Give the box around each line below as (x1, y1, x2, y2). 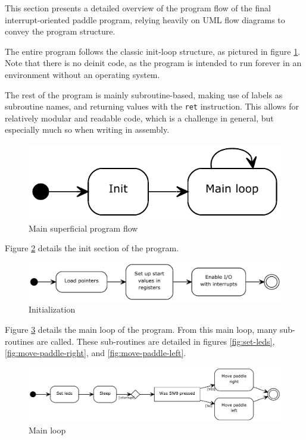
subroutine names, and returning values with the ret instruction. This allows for (5, 100, 299, 113)
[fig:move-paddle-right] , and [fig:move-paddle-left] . (5, 347, 186, 359)
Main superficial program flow (29, 221, 138, 234)
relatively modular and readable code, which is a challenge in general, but (5, 111, 274, 124)
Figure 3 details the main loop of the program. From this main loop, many (5, 323, 277, 336)
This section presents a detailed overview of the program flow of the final (5, 2, 271, 14)
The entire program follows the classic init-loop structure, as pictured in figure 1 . (5, 45, 301, 57)
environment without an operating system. (5, 68, 160, 80)
